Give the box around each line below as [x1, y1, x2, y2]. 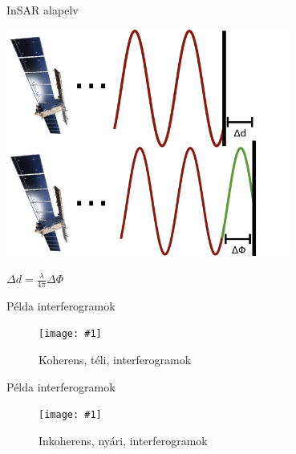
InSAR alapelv [6, 2, 79, 18]
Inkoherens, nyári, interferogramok [39, 432, 208, 448]
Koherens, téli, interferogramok [39, 351, 192, 368]
